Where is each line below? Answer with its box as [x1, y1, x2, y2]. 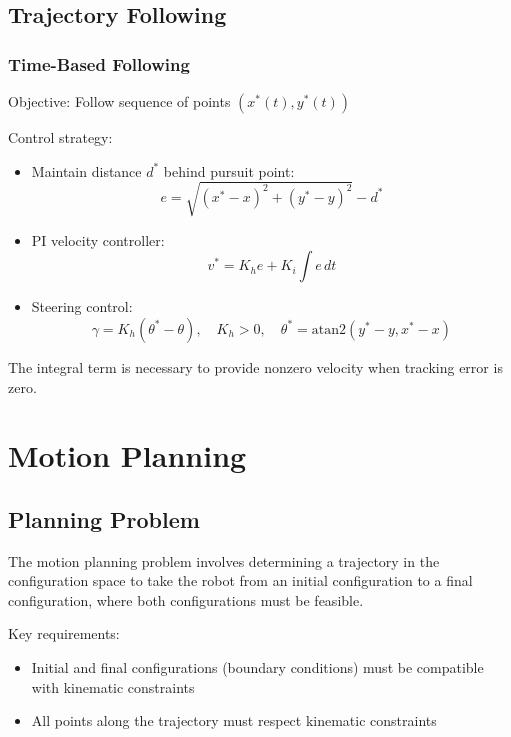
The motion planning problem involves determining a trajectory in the [8, 550, 440, 571]
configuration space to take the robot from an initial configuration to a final [8, 570, 473, 591]
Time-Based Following [8, 51, 190, 76]
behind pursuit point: [163, 160, 295, 181]
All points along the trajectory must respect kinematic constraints [31, 710, 437, 731]
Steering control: [31, 296, 133, 317]
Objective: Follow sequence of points [8, 91, 231, 111]
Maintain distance [31, 160, 142, 181]
